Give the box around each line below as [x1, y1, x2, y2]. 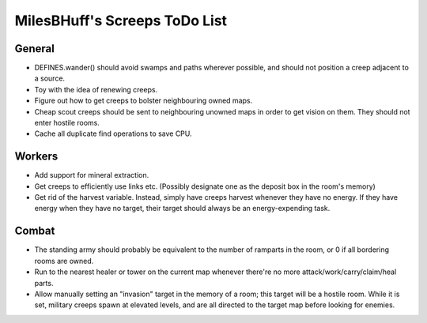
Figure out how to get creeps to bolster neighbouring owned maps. [34, 96, 253, 106]
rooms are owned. [34, 256, 94, 265]
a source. [34, 73, 66, 83]
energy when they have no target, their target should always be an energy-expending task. [34, 204, 331, 213]
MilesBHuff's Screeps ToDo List [14, 12, 228, 29]
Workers [14, 150, 59, 163]
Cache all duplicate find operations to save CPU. [34, 129, 193, 138]
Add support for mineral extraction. [34, 171, 149, 180]
